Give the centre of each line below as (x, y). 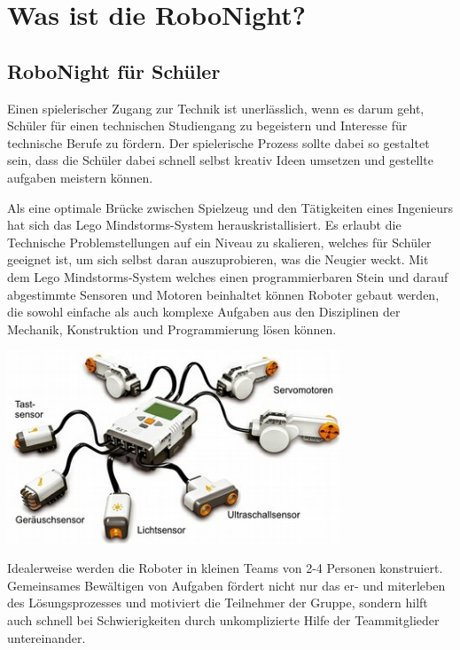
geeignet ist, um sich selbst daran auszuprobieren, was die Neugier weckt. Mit (218, 259)
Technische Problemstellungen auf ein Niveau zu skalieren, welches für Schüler (219, 242)
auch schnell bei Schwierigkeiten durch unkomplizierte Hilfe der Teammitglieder (223, 619)
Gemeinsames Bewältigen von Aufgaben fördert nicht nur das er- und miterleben (226, 585)
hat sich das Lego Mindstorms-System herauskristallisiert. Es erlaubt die (204, 225)
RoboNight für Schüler (114, 70)
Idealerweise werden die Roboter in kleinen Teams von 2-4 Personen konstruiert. (225, 568)
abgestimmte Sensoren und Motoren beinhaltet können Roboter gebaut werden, (223, 294)
